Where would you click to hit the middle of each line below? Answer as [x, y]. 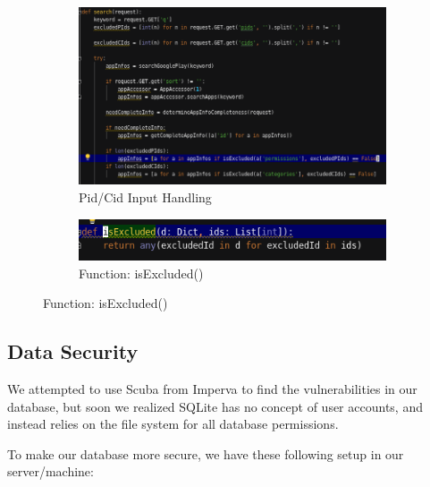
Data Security [73, 351]
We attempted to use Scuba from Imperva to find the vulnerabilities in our [212, 389]
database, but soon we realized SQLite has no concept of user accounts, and [215, 406]
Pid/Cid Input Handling [145, 197]
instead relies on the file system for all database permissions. [173, 424]
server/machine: [51, 471]
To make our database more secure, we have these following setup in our [206, 453]
